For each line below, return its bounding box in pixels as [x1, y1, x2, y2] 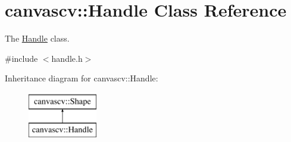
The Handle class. [5, 32, 70, 45]
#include [5, 52, 38, 64]
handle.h [51, 52, 83, 64]
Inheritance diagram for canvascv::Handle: [5, 72, 158, 84]
